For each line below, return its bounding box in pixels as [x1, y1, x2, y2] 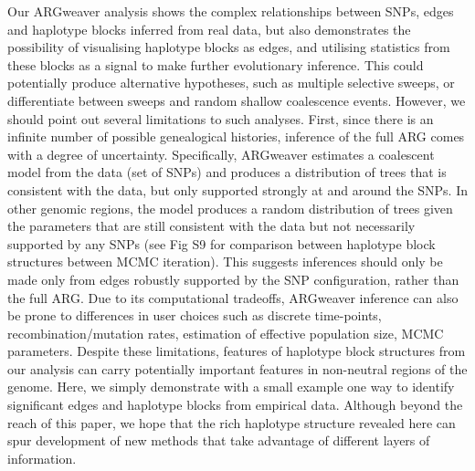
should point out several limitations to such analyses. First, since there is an [7, 109, 434, 128]
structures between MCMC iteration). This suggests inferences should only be [7, 252, 443, 271]
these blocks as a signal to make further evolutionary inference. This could [7, 55, 424, 74]
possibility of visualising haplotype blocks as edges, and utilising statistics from [7, 37, 450, 57]
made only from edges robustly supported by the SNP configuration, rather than [7, 269, 459, 288]
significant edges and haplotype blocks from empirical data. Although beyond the [7, 395, 463, 414]
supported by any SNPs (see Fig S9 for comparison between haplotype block [7, 234, 436, 253]
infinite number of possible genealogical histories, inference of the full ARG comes [7, 127, 465, 146]
